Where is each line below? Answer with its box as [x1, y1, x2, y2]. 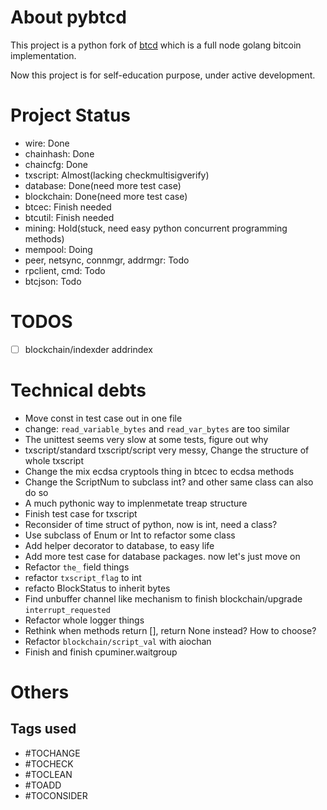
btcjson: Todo [24, 275, 82, 287]
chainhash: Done [24, 147, 95, 160]
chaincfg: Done [24, 158, 88, 170]
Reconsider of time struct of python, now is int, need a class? [24, 518, 278, 530]
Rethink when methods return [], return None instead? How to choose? [24, 624, 317, 636]
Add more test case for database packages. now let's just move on [24, 550, 301, 562]
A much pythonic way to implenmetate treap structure [24, 497, 248, 509]
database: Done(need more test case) [24, 179, 182, 191]
